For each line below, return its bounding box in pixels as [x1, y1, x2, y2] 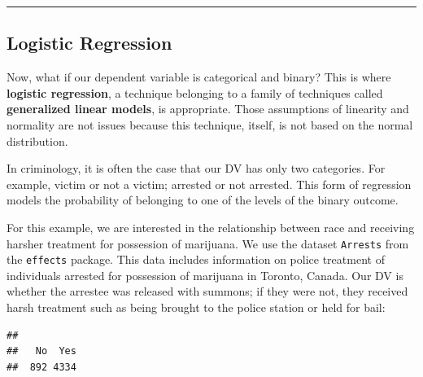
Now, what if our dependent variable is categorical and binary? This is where [7, 68, 391, 85]
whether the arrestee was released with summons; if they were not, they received [7, 283, 408, 300]
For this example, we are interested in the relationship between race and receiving [7, 218, 415, 235]
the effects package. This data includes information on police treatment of [7, 251, 385, 268]
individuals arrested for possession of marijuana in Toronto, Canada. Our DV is [7, 266, 403, 283]
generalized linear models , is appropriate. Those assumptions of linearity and [7, 100, 409, 117]
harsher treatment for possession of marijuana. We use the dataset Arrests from [7, 235, 409, 252]
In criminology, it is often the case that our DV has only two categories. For [7, 160, 386, 177]
